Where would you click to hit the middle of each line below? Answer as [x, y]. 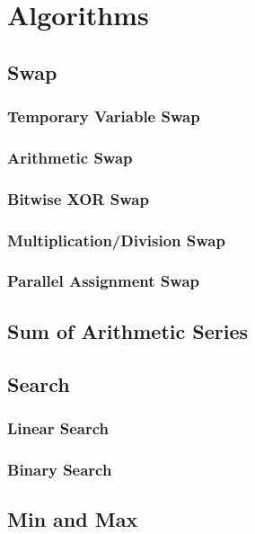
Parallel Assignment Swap [103, 281]
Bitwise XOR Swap [78, 198]
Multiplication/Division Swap [116, 240]
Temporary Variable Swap [104, 116]
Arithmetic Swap [70, 157]
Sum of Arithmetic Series [127, 330]
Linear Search [58, 427]
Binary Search [60, 469]
